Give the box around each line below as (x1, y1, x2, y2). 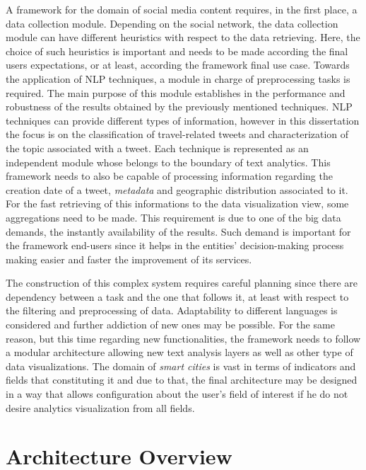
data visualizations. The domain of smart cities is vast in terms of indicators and (6, 358, 356, 373)
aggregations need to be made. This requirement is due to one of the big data (6, 210, 341, 224)
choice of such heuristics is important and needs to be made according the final (6, 43, 348, 58)
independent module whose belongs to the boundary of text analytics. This (6, 154, 331, 169)
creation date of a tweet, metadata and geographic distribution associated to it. (6, 182, 348, 197)
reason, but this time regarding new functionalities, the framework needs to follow (6, 331, 361, 345)
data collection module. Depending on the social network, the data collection (6, 16, 338, 30)
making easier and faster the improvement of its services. (6, 251, 252, 266)
